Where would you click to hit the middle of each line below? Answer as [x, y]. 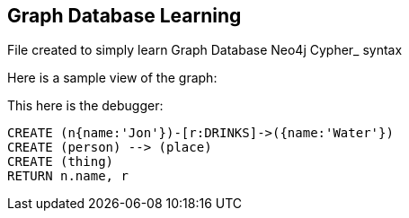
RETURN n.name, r [68, 176]
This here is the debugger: [85, 106]
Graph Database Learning [124, 16]
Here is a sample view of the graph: [112, 78]
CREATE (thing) [61, 162]
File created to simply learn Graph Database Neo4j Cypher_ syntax [205, 50]
